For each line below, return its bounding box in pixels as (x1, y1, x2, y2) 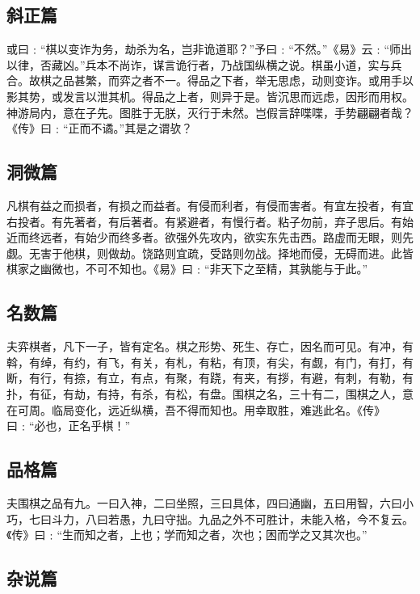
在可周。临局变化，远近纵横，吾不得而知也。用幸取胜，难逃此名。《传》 (6, 401, 385, 418)
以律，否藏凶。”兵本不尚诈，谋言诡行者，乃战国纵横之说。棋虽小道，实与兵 (6, 56, 402, 73)
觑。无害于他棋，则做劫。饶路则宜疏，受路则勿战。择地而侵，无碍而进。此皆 (6, 244, 414, 261)
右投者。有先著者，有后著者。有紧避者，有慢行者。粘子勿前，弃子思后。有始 (6, 213, 414, 230)
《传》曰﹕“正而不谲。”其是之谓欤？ (6, 120, 193, 137)
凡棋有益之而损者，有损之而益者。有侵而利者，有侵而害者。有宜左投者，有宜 (6, 196, 414, 213)
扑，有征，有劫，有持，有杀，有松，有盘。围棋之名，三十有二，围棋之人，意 (6, 385, 414, 402)
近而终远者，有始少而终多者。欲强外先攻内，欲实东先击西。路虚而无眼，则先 (6, 229, 414, 246)
